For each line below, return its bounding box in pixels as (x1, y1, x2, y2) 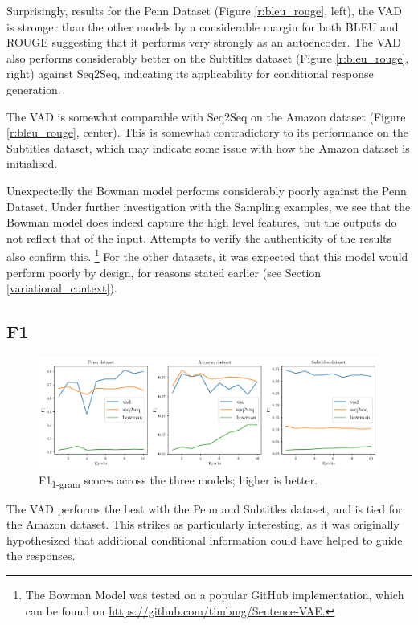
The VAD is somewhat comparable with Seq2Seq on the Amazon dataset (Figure (6, 108, 406, 125)
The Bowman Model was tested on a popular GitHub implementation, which (25, 586, 404, 603)
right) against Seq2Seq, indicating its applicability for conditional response (6, 65, 374, 82)
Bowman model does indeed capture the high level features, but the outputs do (6, 214, 397, 231)
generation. (6, 80, 61, 97)
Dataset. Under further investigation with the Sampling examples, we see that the (6, 198, 411, 214)
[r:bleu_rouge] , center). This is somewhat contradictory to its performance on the (6, 124, 408, 141)
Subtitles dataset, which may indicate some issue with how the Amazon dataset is (6, 139, 410, 156)
